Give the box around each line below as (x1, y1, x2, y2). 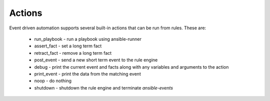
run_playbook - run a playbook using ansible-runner (34, 36, 142, 42)
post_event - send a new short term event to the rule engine (34, 57, 158, 63)
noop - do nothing (34, 78, 72, 84)
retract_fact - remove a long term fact (34, 50, 112, 56)
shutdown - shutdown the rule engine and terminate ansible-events (34, 85, 173, 91)
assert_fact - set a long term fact (34, 43, 102, 49)
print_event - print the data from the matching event (34, 71, 141, 77)
